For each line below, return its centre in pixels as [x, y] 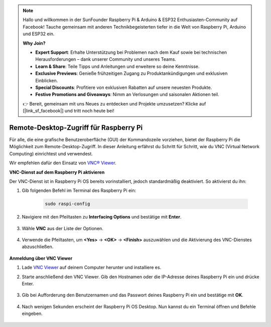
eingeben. [32, 313]
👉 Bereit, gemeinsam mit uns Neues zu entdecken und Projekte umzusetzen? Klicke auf [114, 103]
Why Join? [34, 43]
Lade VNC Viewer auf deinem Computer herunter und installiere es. [92, 267]
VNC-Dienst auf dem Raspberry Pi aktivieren [57, 172]
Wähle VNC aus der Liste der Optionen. [63, 228]
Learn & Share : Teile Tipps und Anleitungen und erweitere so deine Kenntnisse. [117, 66]
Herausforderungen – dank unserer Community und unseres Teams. [106, 59]
